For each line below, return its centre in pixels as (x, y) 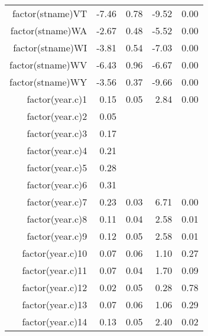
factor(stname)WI (50, 48)
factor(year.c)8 (57, 219)
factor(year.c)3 (57, 133)
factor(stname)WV (48, 65)
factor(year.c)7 (57, 202)
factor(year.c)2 (57, 116)
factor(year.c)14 (55, 322)
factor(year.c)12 (55, 287)
